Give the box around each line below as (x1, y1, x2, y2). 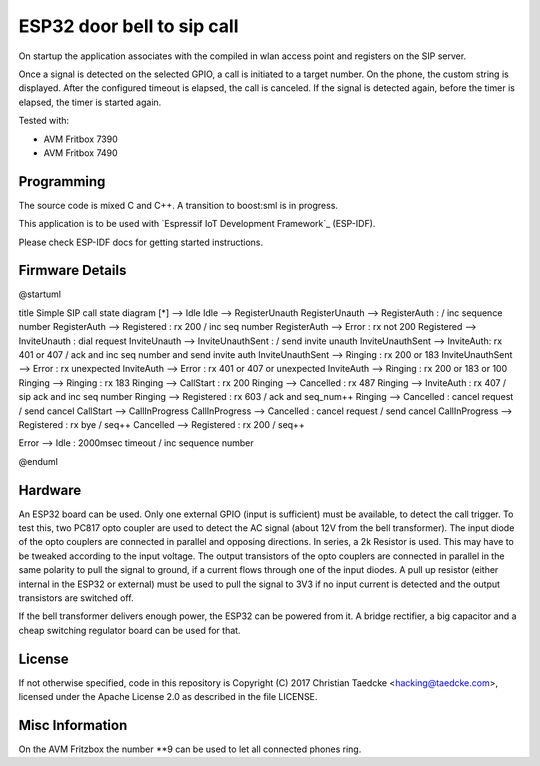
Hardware (18, 481, 82, 499)
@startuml (18, 288, 62, 300)
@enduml (18, 455, 59, 467)
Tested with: (18, 115, 70, 127)
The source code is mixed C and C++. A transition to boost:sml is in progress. (18, 199, 339, 211)
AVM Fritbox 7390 (43, 133, 119, 145)
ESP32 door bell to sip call (18, 15, 239, 37)
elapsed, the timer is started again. (18, 96, 162, 108)
